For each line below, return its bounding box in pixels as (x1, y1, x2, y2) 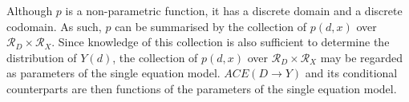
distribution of (6, 49, 77, 65)
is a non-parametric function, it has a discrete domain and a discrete (65, 2, 403, 18)
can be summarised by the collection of (115, 18, 307, 34)
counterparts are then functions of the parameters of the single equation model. (6, 80, 397, 96)
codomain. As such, (6, 18, 102, 34)
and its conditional (305, 65, 398, 81)
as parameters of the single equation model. (6, 65, 221, 81)
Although (6, 2, 53, 18)
